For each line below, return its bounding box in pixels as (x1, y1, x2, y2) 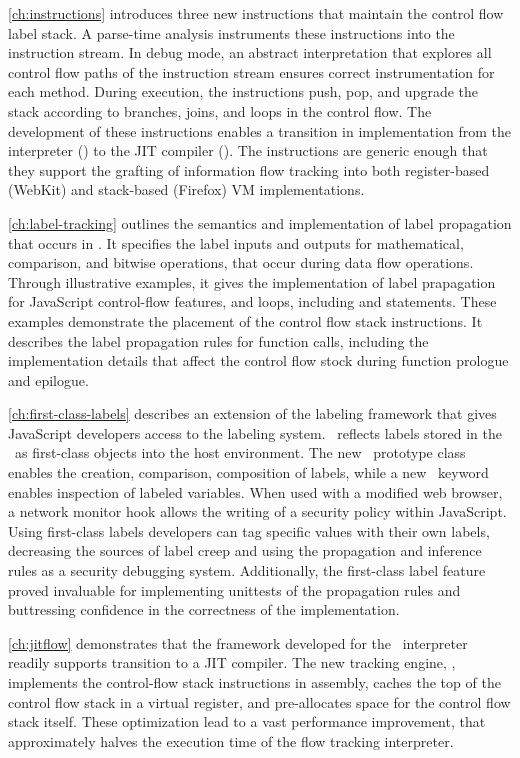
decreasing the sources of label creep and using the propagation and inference (8, 540, 482, 561)
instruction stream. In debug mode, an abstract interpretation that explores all (8, 42, 492, 63)
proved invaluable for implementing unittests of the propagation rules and (8, 579, 461, 600)
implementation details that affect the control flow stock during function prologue (8, 350, 509, 371)
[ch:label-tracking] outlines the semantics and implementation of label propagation (8, 212, 512, 233)
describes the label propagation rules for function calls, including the (8, 330, 429, 351)
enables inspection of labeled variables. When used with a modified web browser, (8, 481, 503, 502)
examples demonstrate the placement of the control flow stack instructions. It (8, 310, 483, 331)
